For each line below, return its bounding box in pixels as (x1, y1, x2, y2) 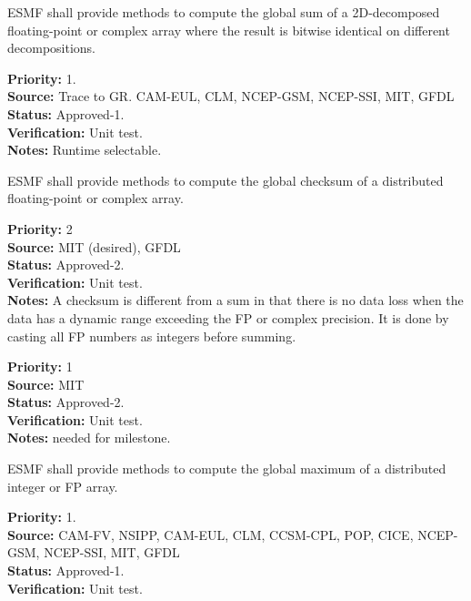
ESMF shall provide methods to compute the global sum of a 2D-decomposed (7, 3, 440, 21)
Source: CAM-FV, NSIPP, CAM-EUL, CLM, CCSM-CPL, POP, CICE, (7, 525, 414, 544)
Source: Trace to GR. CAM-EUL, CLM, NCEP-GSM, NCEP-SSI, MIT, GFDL (7, 87, 455, 106)
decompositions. (7, 38, 95, 57)
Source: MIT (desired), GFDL (7, 237, 181, 256)
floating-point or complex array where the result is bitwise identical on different (7, 20, 450, 39)
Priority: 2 (7, 219, 73, 238)
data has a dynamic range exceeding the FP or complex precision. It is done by (7, 308, 449, 327)
